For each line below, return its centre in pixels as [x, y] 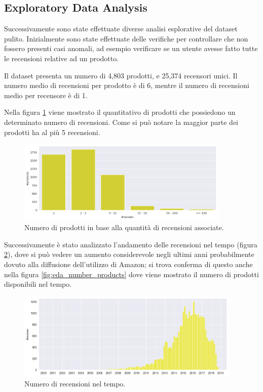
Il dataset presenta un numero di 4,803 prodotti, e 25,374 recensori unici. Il [121, 75]
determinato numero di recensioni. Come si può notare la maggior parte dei [121, 122]
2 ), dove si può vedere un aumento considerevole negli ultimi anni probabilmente [129, 254]
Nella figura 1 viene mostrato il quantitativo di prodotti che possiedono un [120, 112]
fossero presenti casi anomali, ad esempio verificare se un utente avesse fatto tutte [131, 48]
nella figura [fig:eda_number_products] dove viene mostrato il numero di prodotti [131, 274]
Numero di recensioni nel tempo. [75, 384]
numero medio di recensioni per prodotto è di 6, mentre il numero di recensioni [127, 85]
